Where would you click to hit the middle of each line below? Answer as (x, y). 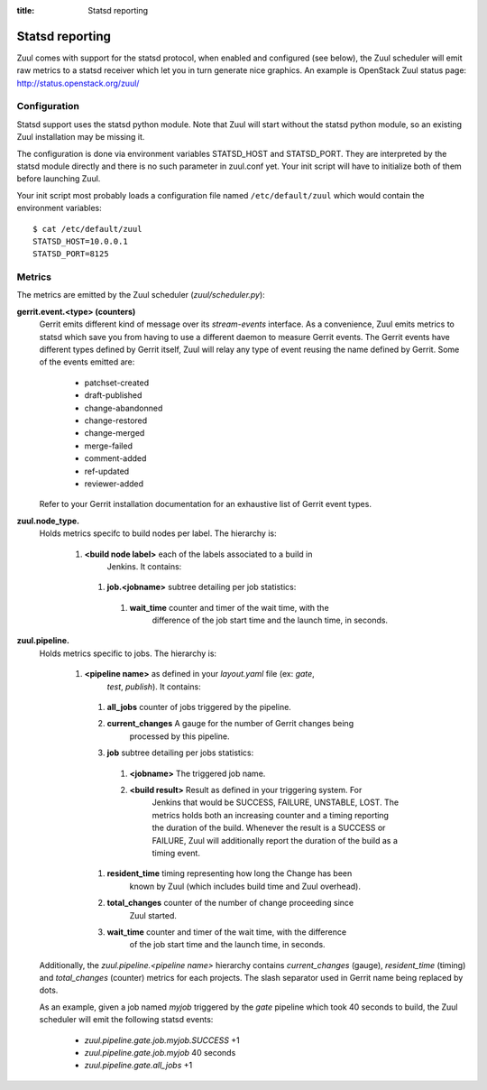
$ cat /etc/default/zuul (87, 229)
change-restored (116, 420)
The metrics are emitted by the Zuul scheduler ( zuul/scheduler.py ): (141, 295)
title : (26, 10)
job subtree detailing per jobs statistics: (180, 753)
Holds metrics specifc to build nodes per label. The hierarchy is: (158, 533)
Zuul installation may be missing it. (81, 137)
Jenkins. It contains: (144, 566)
